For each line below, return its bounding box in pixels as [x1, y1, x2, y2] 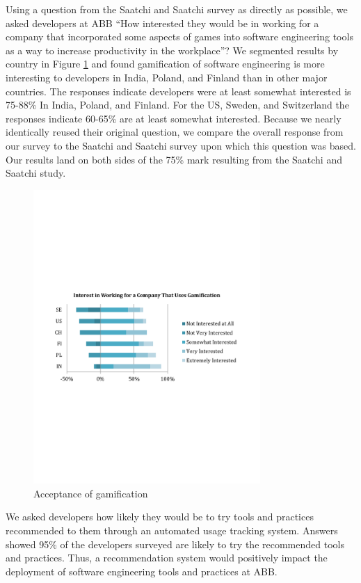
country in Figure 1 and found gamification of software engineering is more [6, 56, 325, 71]
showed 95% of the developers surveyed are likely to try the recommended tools [6, 536, 344, 551]
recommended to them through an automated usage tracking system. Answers [6, 523, 338, 538]
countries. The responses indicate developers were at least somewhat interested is [6, 83, 351, 98]
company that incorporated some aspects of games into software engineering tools [6, 29, 353, 44]
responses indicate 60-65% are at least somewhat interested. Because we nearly [6, 111, 342, 125]
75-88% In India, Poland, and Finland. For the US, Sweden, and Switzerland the [6, 97, 349, 112]
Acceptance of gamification [33, 486, 148, 500]
